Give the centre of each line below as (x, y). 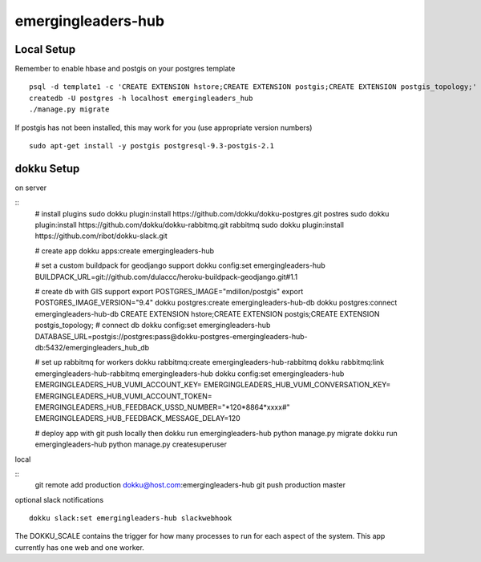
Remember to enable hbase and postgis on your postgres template (125, 69)
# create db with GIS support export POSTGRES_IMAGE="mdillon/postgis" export (169, 292)
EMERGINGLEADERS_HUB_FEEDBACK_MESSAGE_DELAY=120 (137, 418)
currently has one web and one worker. (79, 547)
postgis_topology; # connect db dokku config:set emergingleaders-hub (153, 325)
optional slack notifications (59, 499)
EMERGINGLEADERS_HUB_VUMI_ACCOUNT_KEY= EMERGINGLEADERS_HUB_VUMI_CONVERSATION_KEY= (213, 385)
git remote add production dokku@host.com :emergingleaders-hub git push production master (190, 485)
